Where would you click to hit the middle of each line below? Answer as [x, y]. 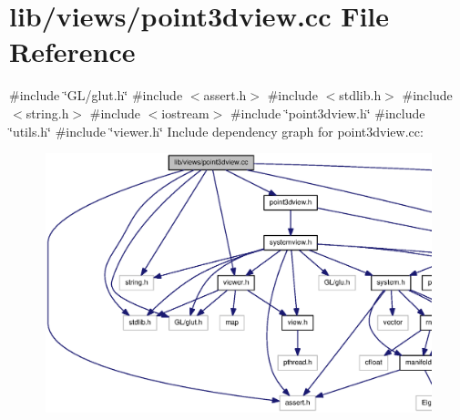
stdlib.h [360, 95]
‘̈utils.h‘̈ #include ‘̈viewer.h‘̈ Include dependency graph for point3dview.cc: [216, 131]
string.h [47, 113]
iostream [185, 113]
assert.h [225, 95]
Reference [72, 51]
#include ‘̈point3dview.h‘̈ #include [327, 113]
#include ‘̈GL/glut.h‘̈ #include [96, 95]
